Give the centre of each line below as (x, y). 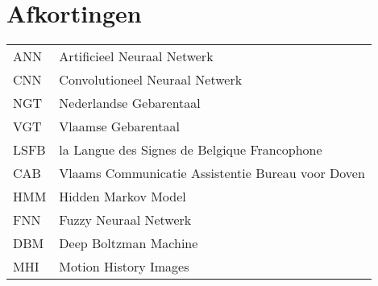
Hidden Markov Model (123, 197)
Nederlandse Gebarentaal (130, 103)
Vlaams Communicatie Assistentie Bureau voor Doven (212, 173)
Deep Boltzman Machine (129, 243)
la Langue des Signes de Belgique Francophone (191, 150)
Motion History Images (124, 267)
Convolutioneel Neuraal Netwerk (151, 80)
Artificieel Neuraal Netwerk (136, 56)
